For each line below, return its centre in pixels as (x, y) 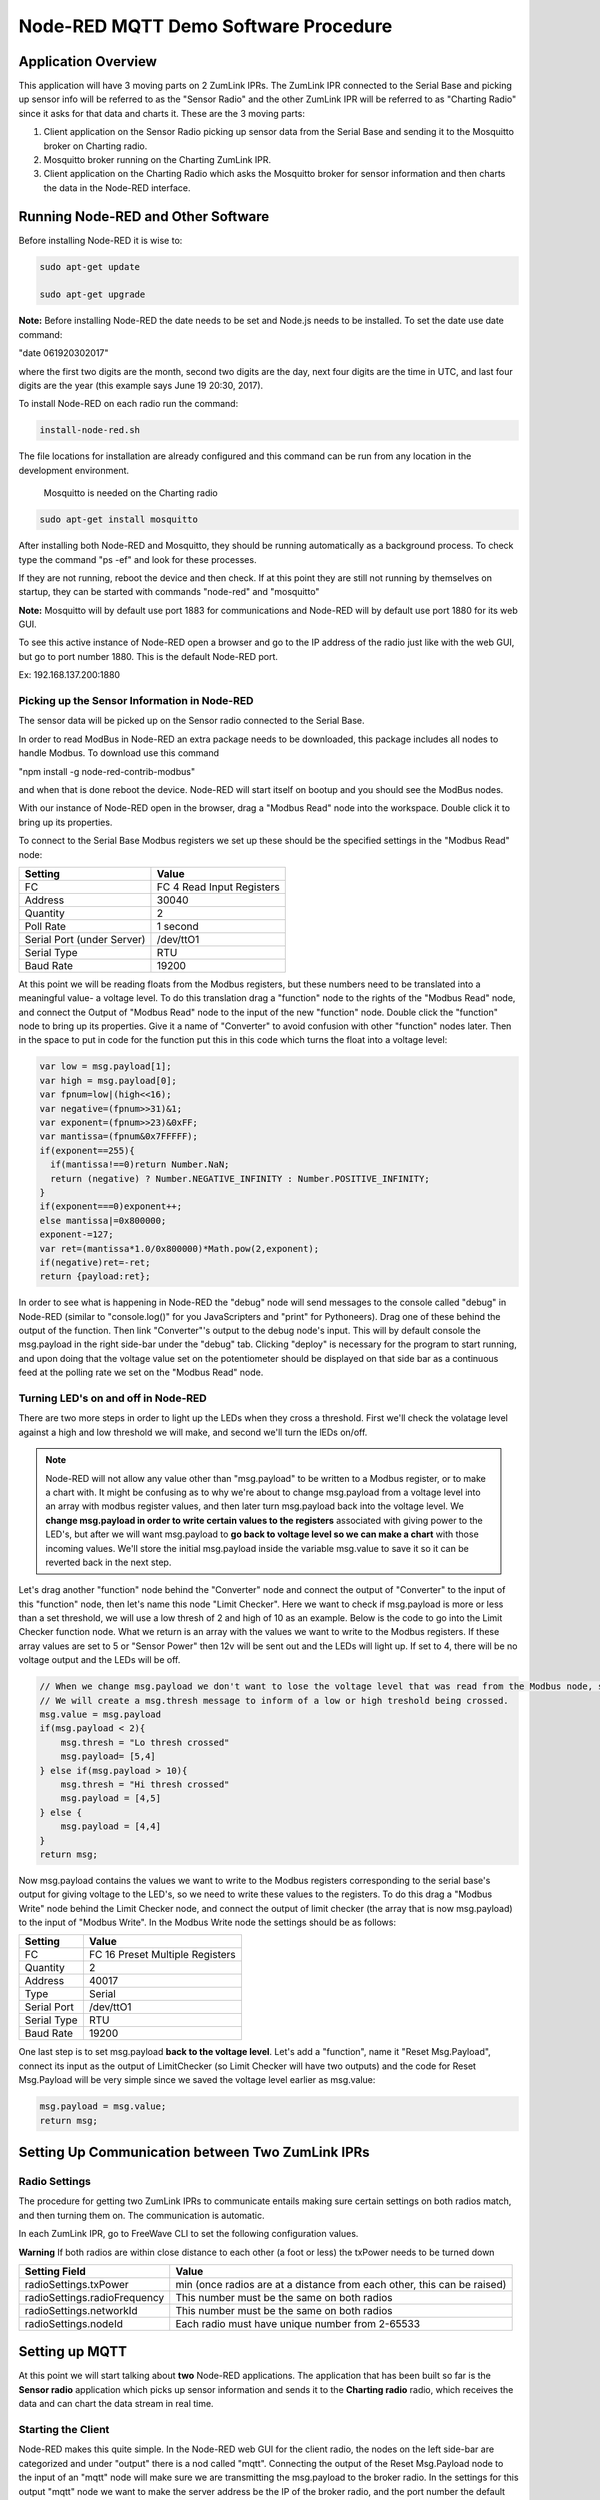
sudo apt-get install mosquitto (119, 519)
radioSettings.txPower (76, 2284)
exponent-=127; (76, 1234)
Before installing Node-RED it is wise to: (100, 240)
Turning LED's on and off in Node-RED (112, 1398)
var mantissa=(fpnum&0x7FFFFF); (119, 1136)
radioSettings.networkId (81, 2310)
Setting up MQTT (72, 2351)
